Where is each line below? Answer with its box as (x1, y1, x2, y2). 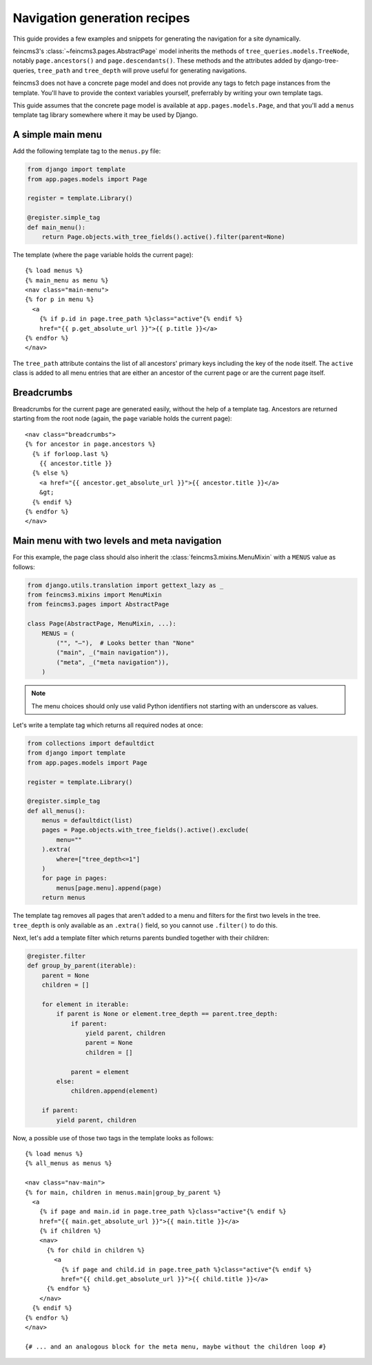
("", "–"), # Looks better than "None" (56, 639, 195, 647)
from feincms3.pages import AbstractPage (27, 600, 169, 608)
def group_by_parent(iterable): (27, 962, 137, 969)
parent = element (70, 1068, 130, 1076)
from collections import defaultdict (27, 739, 155, 747)
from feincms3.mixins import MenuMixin (27, 591, 162, 599)
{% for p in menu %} (25, 296, 94, 303)
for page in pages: (41, 874, 108, 882)
